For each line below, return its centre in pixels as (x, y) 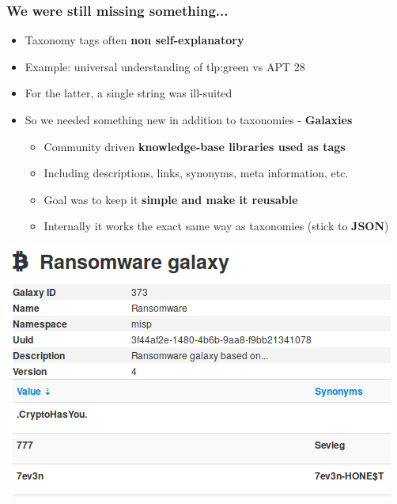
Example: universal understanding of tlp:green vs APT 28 (165, 66)
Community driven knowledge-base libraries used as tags (195, 146)
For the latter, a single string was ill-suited (129, 93)
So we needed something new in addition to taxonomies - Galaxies (189, 119)
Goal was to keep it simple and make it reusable (171, 199)
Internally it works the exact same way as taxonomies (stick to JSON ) (216, 226)
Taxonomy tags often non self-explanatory (134, 40)
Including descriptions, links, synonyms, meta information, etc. (196, 173)
